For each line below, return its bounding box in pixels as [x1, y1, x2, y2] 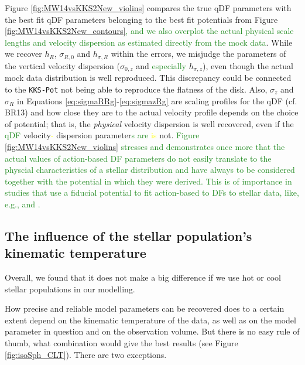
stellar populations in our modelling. [5, 282, 135, 295]
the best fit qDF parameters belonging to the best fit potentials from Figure [5, 13, 278, 25]
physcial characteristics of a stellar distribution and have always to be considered [5, 163, 295, 176]
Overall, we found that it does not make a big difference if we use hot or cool [5, 271, 281, 284]
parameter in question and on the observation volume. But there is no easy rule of [5, 325, 300, 337]
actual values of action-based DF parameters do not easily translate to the [5, 152, 272, 164]
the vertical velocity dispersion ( [5, 59, 121, 71]
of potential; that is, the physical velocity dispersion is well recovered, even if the [5, 117, 294, 129]
